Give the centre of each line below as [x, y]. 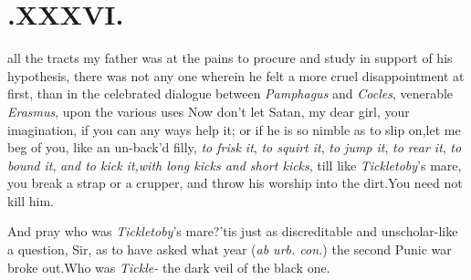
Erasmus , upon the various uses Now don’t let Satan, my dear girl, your [209, 111]
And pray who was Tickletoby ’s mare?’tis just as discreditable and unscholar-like [233, 231]
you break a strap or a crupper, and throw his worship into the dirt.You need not [235, 183]
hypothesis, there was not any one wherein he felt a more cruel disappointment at [236, 75]
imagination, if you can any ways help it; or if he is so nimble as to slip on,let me [234, 129]
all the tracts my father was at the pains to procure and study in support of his [230, 58]
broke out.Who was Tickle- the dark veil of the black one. [169, 267]
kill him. [31, 200]
